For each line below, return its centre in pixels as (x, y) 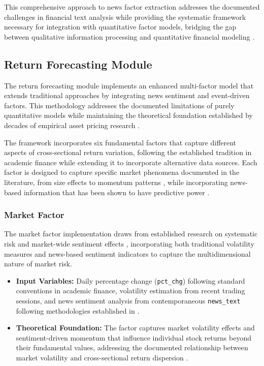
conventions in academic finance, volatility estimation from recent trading (130, 291)
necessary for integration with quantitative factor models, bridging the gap (120, 27)
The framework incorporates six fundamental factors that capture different (120, 142)
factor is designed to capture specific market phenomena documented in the (122, 172)
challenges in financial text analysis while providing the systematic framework (125, 17)
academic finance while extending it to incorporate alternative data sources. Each (131, 162)
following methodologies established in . (78, 310)
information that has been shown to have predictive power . (117, 192)
